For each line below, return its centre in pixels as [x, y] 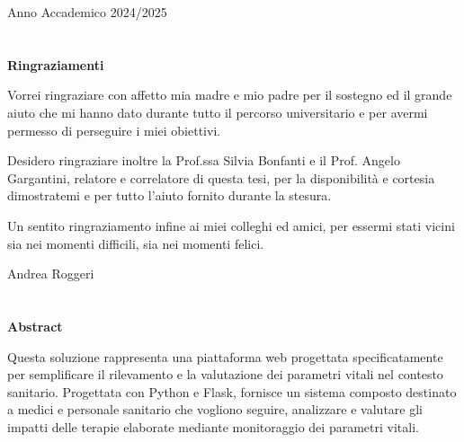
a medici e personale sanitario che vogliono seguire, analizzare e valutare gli [215, 409]
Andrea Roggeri [51, 274]
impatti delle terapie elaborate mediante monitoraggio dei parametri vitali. [213, 426]
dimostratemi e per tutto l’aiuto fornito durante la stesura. [170, 195]
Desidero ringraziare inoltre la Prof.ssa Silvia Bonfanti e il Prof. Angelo [204, 160]
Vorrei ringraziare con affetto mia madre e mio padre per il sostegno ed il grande [230, 95]
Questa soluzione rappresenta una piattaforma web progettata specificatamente [225, 356]
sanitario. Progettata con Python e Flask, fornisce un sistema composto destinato [232, 391]
